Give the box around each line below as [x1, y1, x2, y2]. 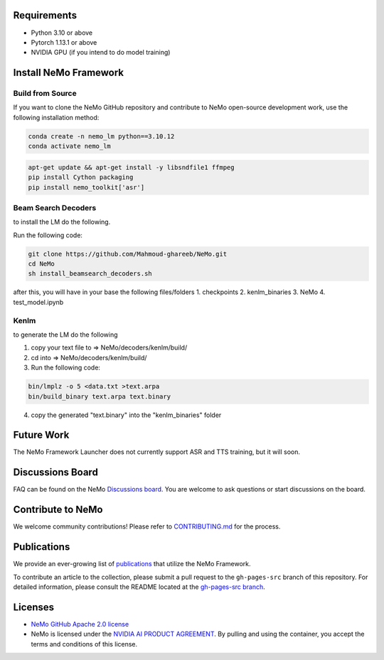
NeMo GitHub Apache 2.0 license [31, 620, 129, 628]
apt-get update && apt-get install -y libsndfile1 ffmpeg [28, 163, 235, 171]
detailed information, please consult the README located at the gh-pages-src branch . [13, 583, 266, 591]
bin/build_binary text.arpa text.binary [28, 392, 171, 401]
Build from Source [13, 89, 78, 99]
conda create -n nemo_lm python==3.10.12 [28, 132, 175, 140]
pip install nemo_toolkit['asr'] [28, 183, 145, 191]
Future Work [13, 429, 70, 441]
